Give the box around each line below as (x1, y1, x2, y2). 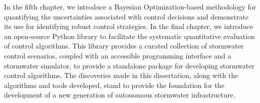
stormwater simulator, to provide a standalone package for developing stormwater (4, 60, 254, 70)
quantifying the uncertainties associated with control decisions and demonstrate (4, 11, 248, 21)
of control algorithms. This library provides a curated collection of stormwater (4, 40, 244, 51)
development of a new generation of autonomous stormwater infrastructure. (4, 89, 235, 100)
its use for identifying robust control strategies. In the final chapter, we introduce (4, 21, 253, 31)
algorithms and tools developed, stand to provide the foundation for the (4, 79, 224, 90)
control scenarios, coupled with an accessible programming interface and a (4, 50, 231, 60)
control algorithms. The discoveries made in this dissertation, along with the (4, 70, 238, 80)
